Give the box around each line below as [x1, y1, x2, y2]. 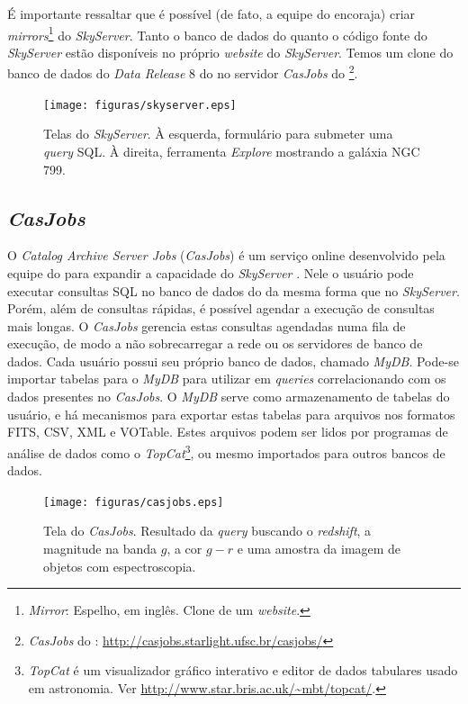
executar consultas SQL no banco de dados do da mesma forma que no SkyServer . [7, 281, 460, 300]
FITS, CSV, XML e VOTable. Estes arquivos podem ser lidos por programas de [7, 422, 448, 441]
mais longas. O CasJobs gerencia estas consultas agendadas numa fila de [7, 316, 406, 335]
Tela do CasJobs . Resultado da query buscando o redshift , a [43, 521, 372, 540]
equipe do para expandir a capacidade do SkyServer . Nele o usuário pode [7, 263, 414, 282]
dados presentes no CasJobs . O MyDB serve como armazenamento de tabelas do [7, 387, 450, 406]
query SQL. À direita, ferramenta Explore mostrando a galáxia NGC [43, 141, 420, 160]
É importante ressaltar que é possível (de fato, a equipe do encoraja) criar [7, 5, 416, 23]
